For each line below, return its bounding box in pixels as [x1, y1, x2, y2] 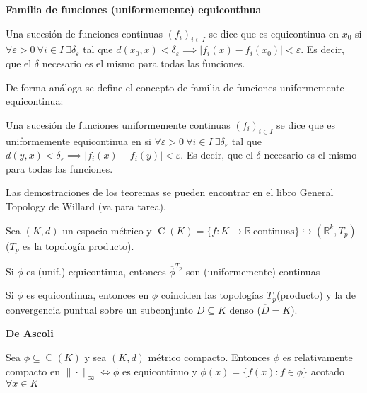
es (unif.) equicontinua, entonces [26, 263, 166, 278]
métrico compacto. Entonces [148, 349, 271, 364]
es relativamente [282, 349, 353, 364]
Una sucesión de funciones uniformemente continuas [6, 117, 231, 132]
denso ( [229, 302, 261, 317]
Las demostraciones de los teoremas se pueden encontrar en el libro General [6, 185, 334, 200]
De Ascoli [6, 326, 54, 341]
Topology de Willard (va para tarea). [6, 198, 166, 213]
